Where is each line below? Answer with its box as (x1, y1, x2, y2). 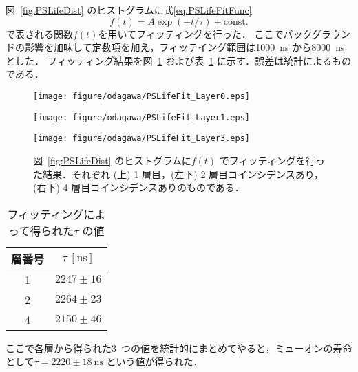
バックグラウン (283, 26, 350, 41)
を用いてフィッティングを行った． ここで (98, 26, 284, 41)
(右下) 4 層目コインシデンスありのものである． (33, 180, 244, 195)
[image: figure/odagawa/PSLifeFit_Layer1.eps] (33, 112, 250, 122)
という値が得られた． (106, 354, 203, 369)
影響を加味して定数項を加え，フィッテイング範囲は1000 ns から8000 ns (24, 40, 345, 54)
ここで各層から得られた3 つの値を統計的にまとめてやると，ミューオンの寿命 (6, 340, 352, 355)
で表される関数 (6, 26, 73, 41)
